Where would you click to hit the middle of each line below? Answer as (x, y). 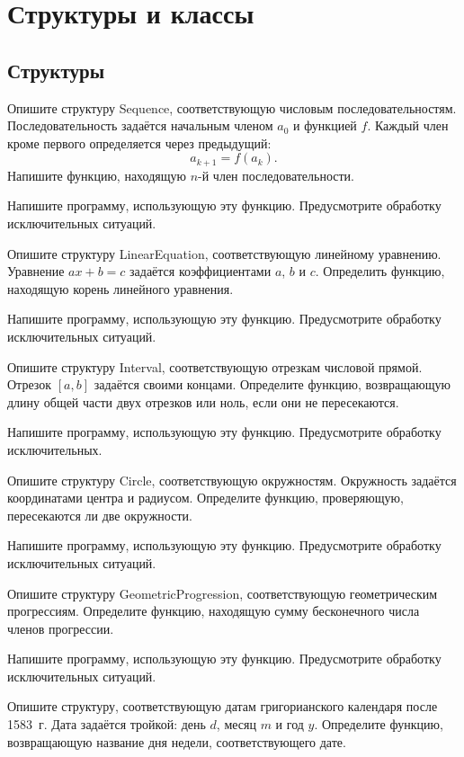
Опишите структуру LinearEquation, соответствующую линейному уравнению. (224, 253)
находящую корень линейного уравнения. (120, 288)
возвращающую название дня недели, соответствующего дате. (177, 741)
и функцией (325, 125)
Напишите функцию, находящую (97, 175)
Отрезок (30, 384)
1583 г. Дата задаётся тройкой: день (107, 724)
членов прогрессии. (61, 628)
